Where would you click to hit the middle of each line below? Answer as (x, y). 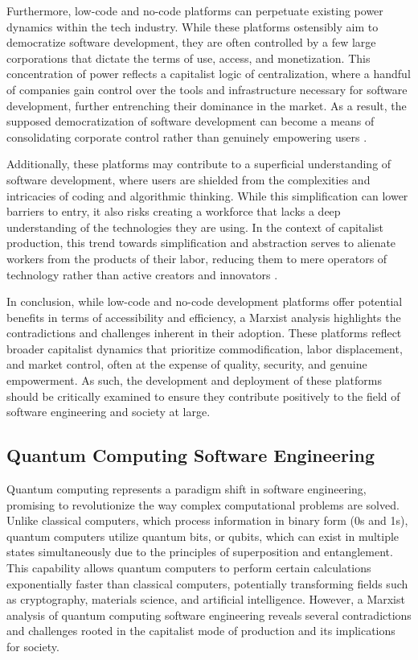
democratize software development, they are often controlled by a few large (191, 42)
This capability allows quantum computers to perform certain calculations (189, 568)
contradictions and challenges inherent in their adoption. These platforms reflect (204, 333)
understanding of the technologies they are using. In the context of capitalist (195, 227)
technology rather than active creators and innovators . (142, 274)
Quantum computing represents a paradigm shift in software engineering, (186, 489)
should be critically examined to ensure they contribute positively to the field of (203, 396)
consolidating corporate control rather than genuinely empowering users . (187, 136)
